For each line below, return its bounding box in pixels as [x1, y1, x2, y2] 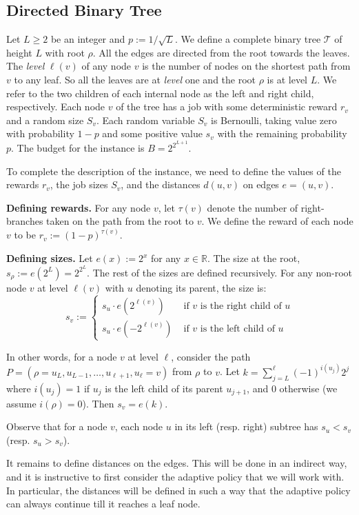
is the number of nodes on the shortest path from [142, 59, 351, 73]
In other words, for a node [6, 349, 117, 363]
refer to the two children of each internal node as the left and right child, [6, 85, 314, 100]
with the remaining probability [217, 126, 347, 141]
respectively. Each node [6, 99, 105, 114]
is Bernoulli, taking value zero [211, 112, 337, 127]
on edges [243, 177, 279, 192]
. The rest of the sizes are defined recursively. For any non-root [87, 265, 353, 279]
